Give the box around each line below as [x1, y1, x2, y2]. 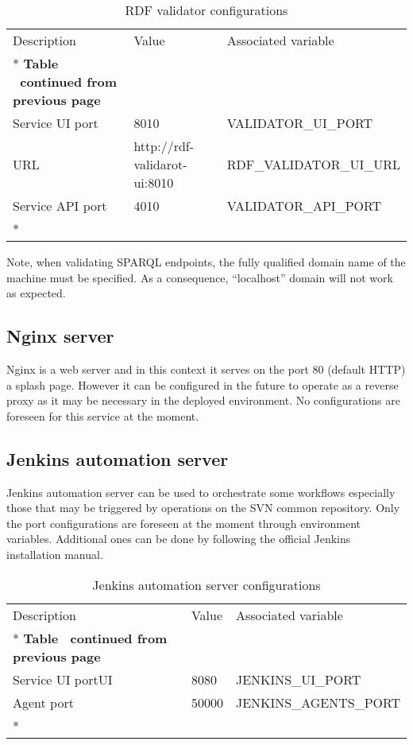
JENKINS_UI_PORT [235, 669, 361, 689]
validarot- [133, 155, 187, 173]
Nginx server [6, 324, 114, 348]
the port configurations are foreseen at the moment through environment [6, 514, 361, 531]
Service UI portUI [13, 669, 113, 689]
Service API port [13, 196, 107, 215]
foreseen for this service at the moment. [6, 407, 199, 424]
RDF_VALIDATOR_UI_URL [226, 155, 400, 173]
